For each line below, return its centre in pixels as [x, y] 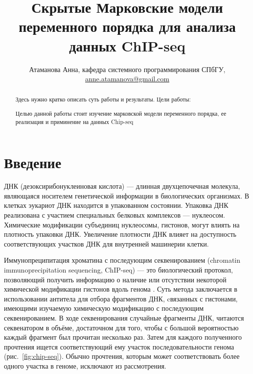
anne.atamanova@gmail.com [127, 79]
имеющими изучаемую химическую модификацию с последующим [104, 308]
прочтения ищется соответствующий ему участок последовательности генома [119, 346]
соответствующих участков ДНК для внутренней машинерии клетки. [106, 243]
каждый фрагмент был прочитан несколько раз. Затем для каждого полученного [123, 337]
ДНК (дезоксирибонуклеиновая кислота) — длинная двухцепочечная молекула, [122, 186]
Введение [33, 162]
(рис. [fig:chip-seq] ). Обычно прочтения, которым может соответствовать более [122, 356]
